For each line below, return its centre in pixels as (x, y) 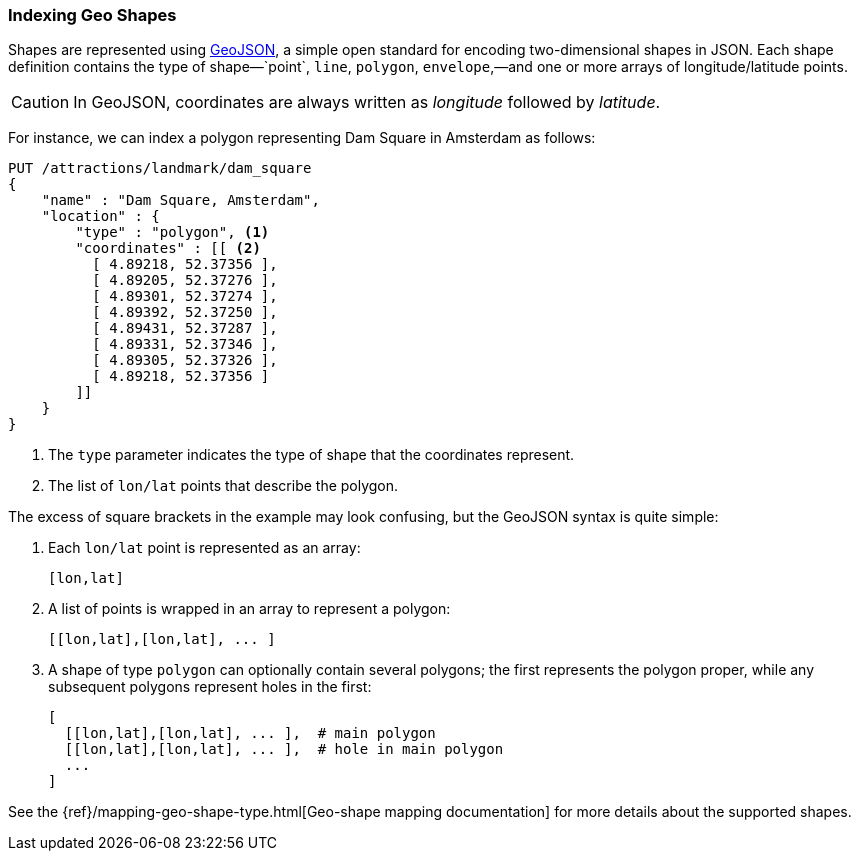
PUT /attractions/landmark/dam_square (160, 168)
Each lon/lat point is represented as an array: (204, 548)
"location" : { (100, 216)
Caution (40, 102)
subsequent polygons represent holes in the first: (210, 687)
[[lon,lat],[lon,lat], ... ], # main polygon (250, 733)
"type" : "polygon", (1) (172, 232)
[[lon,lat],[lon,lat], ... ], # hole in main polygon (284, 749)
